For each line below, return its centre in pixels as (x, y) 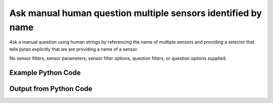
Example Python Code (45, 73)
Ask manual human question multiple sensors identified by (136, 13)
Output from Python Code (51, 89)
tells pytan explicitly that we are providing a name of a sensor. (74, 49)
